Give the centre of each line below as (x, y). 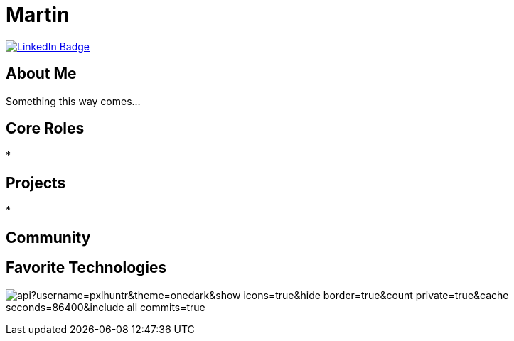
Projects (36, 183)
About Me (41, 74)
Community (48, 237)
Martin (38, 15)
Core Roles (45, 129)
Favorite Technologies (86, 268)
